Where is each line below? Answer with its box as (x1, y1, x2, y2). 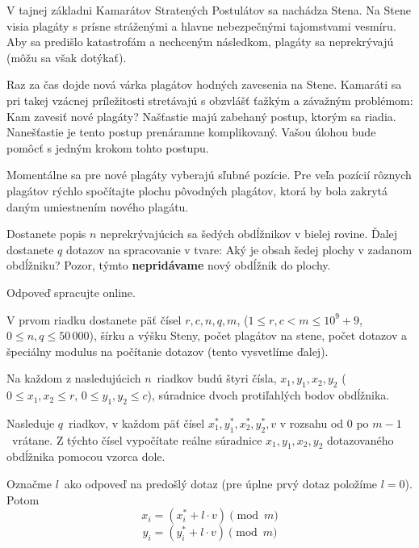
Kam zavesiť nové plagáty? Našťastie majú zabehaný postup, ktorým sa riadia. (6, 107, 396, 124)
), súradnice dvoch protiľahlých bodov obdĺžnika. (147, 387, 390, 404)
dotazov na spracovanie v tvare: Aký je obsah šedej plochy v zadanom (65, 241, 413, 257)
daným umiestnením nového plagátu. (6, 198, 189, 215)
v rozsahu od (279, 414, 344, 431)
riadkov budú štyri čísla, (157, 370, 277, 387)
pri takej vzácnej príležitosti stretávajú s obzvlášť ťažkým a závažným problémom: (6, 91, 413, 108)
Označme (6, 475, 52, 492)
